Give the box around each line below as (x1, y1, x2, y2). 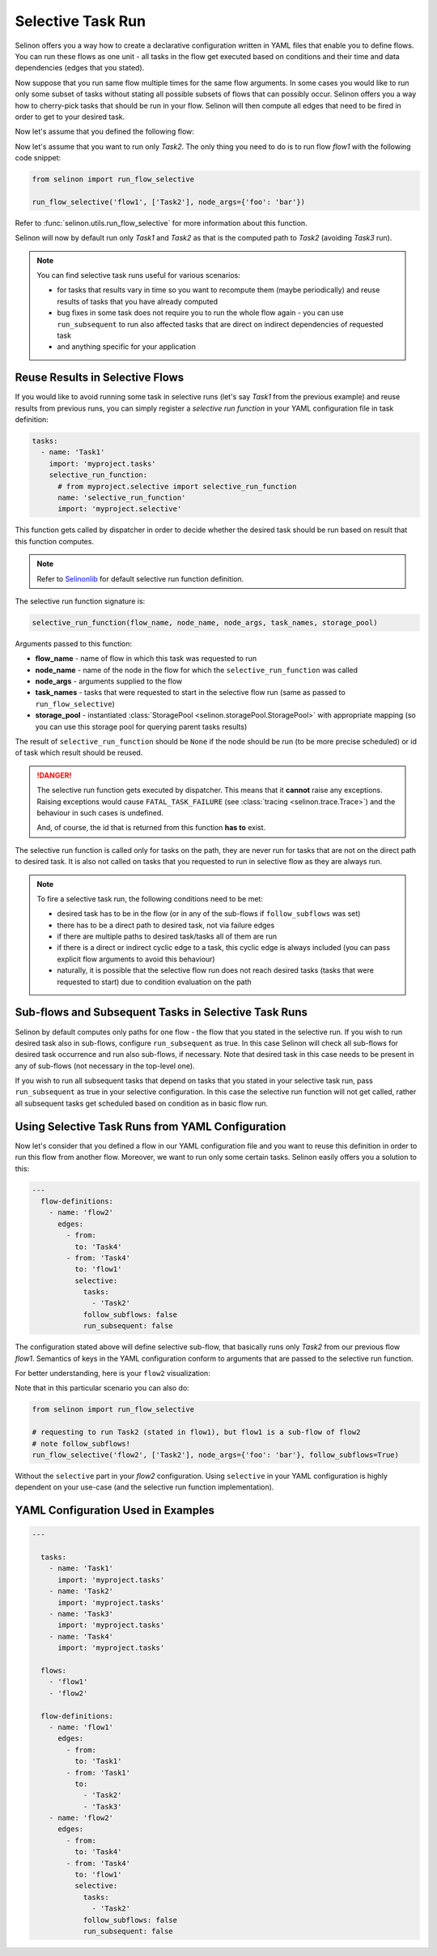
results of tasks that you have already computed (57, 296, 218, 306)
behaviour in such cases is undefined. (36, 808, 163, 817)
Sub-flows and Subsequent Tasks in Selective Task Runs (15, 1005, 308, 1020)
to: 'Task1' (74, 1757, 122, 1766)
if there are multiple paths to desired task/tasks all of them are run (57, 931, 278, 941)
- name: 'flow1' (49, 1722, 113, 1732)
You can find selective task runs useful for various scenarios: (36, 270, 240, 279)
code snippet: (15, 153, 62, 163)
